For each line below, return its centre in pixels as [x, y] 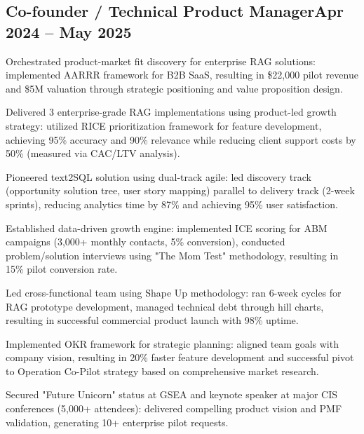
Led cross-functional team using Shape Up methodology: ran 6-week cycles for [174, 292]
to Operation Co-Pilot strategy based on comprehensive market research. [162, 371]
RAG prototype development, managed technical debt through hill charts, [165, 306]
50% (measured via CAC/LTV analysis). [93, 153]
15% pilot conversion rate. [62, 269]
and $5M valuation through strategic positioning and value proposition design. [174, 88]
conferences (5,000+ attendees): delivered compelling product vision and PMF [174, 408]
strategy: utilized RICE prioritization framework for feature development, [164, 125]
